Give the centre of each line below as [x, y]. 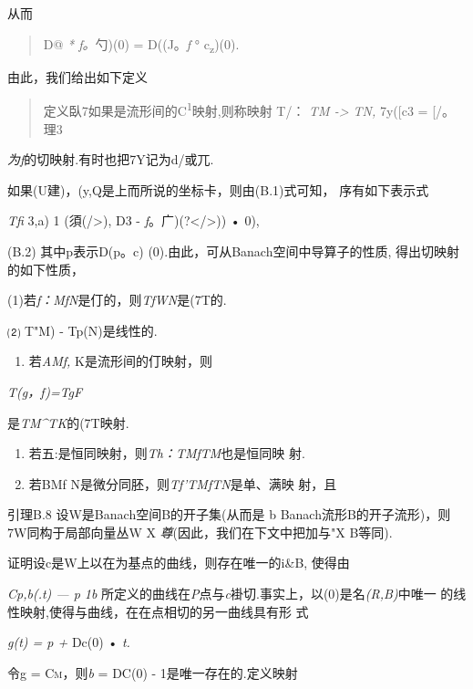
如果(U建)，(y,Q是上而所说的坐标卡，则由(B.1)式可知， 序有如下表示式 [218, 189]
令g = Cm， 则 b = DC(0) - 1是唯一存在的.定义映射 [153, 672]
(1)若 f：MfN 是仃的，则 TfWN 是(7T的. [117, 300]
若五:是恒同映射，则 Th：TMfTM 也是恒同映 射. [167, 453]
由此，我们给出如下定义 [77, 76]
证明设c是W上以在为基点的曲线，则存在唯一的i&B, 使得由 [179, 563]
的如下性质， [46, 269]
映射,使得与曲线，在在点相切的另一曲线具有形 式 [164, 611]
